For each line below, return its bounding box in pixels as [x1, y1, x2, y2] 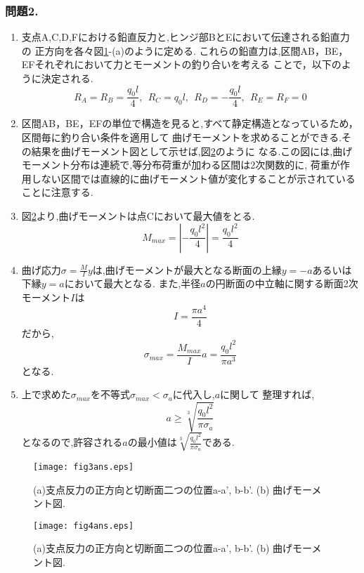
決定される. [41, 71, 93, 85]
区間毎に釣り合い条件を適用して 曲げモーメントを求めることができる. [21, 130, 342, 145]
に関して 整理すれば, [220, 387, 315, 402]
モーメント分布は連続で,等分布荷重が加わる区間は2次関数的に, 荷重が [21, 157, 340, 172]
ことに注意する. [21, 185, 93, 199]
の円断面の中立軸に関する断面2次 [205, 276, 358, 291]
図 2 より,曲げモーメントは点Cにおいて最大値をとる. [21, 208, 255, 223]
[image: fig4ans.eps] [33, 520, 134, 531]
